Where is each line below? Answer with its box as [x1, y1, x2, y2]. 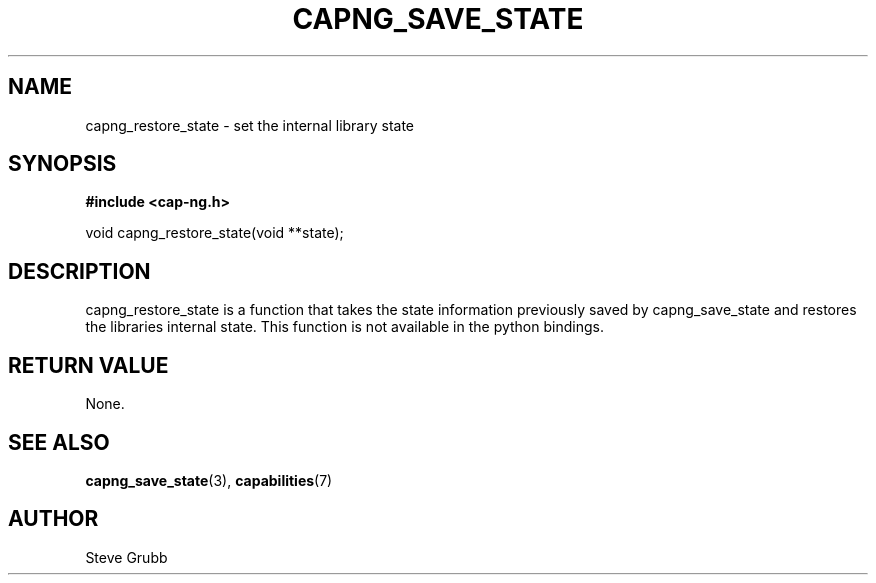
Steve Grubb [85, 548, 168, 566]
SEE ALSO [8, 429, 110, 455]
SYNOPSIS [8, 151, 117, 177]
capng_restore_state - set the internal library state [85, 116, 415, 134]
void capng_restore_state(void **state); [85, 224, 344, 242]
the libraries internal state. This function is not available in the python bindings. [85, 318, 604, 336]
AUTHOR [8, 506, 99, 532]
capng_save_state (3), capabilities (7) [85, 471, 333, 489]
